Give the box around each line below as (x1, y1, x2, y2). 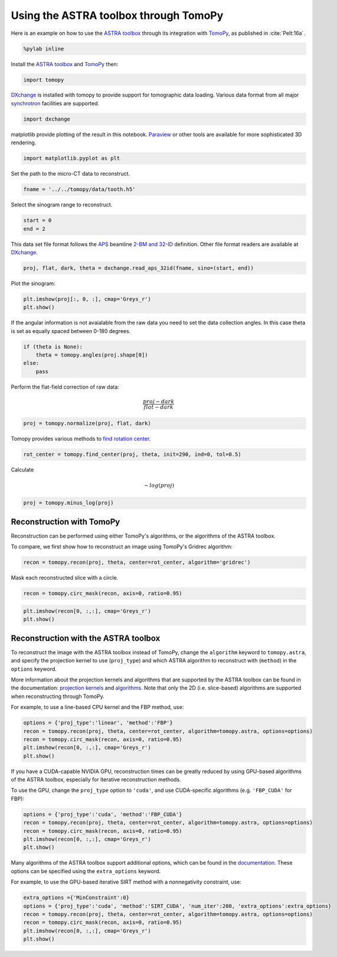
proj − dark (142, 398, 175, 405)
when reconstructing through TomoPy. (11, 693, 104, 700)
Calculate (11, 466, 34, 473)
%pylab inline (23, 45, 64, 52)
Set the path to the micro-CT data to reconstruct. (11, 170, 130, 177)
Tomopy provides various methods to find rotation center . (11, 435, 151, 442)
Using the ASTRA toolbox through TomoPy (11, 9, 224, 22)
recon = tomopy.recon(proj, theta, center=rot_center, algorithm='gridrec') (23, 559, 251, 566)
